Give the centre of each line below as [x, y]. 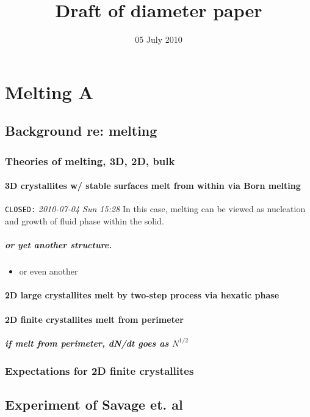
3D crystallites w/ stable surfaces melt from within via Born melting [153, 186]
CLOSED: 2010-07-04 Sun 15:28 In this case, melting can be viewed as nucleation [155, 209]
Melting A [49, 91]
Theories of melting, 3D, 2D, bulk [90, 161]
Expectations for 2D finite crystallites [99, 370]
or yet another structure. [59, 245]
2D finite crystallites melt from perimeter [94, 319]
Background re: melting [81, 131]
